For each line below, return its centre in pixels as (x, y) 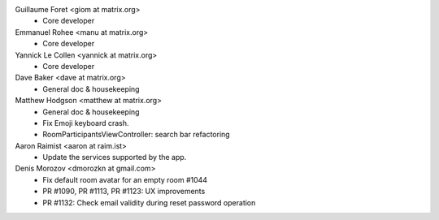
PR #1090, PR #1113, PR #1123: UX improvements (124, 192)
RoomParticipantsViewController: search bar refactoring (137, 135)
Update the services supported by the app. (115, 157)
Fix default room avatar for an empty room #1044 (125, 179)
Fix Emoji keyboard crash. (86, 123)
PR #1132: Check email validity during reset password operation (149, 202)
